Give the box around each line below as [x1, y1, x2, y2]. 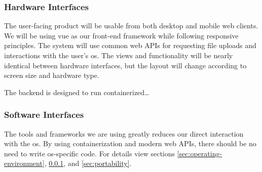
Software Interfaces [4, 108, 84, 121]
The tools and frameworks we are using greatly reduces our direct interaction [4, 128, 244, 139]
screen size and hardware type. [4, 70, 99, 80]
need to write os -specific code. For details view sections [4, 148, 175, 158]
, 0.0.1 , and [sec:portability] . [44, 158, 132, 168]
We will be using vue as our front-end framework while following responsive [4, 30, 239, 40]
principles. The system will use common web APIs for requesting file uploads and [4, 40, 256, 51]
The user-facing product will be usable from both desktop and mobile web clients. [4, 20, 258, 31]
